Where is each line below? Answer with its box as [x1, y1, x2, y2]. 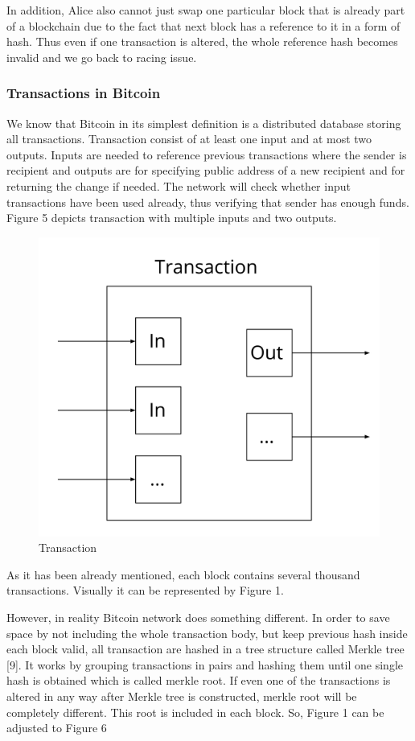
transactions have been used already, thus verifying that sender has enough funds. [6, 193, 409, 210]
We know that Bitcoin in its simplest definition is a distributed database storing [6, 114, 401, 131]
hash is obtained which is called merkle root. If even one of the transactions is [6, 672, 391, 689]
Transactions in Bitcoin [6, 83, 161, 103]
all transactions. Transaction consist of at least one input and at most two [6, 130, 372, 147]
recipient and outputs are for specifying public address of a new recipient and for [6, 162, 405, 179]
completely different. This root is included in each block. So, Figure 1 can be [6, 703, 384, 720]
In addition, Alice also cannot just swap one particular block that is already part [6, 2, 405, 18]
